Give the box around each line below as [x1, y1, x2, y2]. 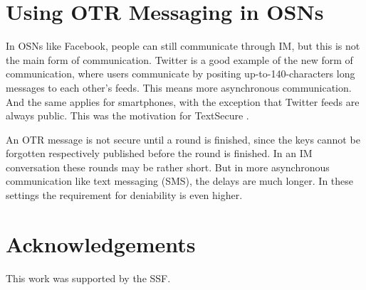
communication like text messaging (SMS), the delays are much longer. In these [6, 173, 354, 188]
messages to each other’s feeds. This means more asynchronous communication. [6, 80, 352, 95]
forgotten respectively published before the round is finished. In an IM [6, 146, 313, 161]
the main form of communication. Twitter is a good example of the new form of [6, 52, 353, 67]
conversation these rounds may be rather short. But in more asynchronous [6, 159, 330, 174]
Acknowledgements [6, 229, 196, 258]
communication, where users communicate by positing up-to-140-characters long [6, 66, 355, 81]
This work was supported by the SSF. [6, 270, 171, 285]
